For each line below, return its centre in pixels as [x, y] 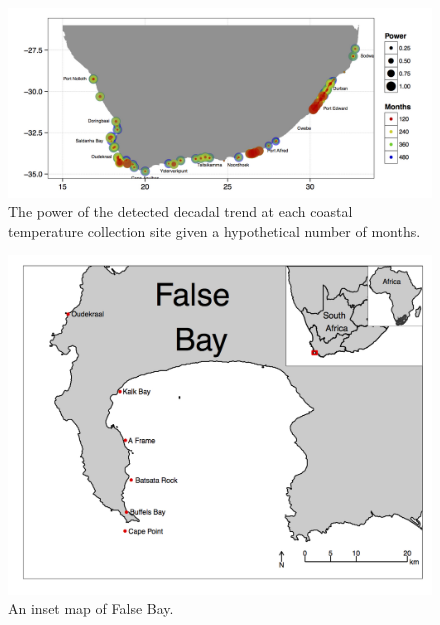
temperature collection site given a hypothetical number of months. [214, 230]
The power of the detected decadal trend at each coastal [180, 211]
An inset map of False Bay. [91, 608]
